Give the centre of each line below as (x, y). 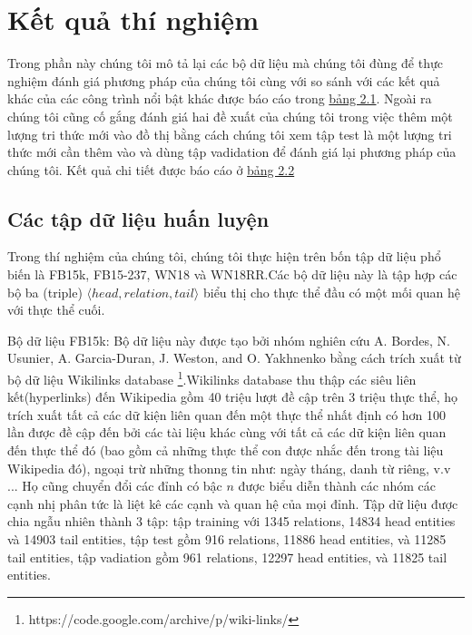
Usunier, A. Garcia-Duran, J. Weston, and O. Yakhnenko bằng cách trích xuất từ (234, 358)
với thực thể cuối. (56, 310)
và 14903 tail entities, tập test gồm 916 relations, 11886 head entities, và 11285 (227, 539)
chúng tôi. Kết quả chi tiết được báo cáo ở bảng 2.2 (151, 169)
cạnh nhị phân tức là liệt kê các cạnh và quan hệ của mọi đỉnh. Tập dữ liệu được (233, 503)
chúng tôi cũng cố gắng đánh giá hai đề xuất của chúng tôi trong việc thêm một (230, 116)
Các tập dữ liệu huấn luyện (138, 218)
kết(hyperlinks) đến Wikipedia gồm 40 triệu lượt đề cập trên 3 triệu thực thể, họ (233, 397)
